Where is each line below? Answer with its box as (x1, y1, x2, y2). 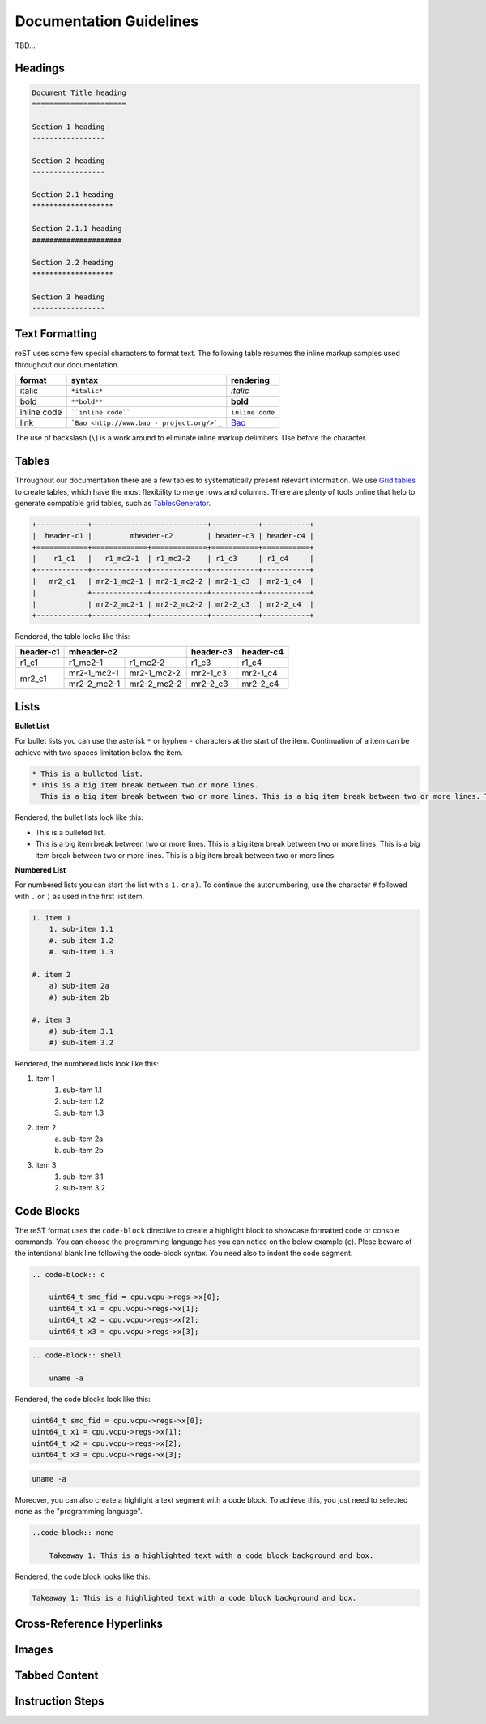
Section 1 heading (32, 122, 105, 131)
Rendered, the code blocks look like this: (15, 1394, 151, 1404)
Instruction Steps (15, 1695, 104, 1709)
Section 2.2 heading (32, 258, 113, 268)
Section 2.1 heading (32, 191, 113, 199)
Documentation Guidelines (15, 12, 199, 30)
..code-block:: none (32, 1529, 113, 1537)
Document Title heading (32, 88, 127, 97)
